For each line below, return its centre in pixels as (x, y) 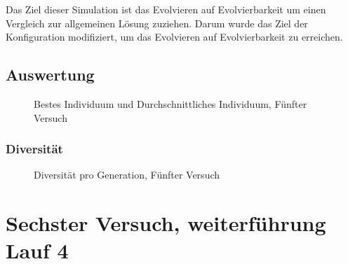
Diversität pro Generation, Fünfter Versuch (127, 175)
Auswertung (50, 75)
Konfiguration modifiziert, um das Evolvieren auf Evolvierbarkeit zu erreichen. (174, 37)
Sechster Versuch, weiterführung (166, 223)
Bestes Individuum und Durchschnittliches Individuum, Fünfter (170, 103)
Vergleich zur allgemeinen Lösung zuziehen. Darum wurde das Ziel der (157, 23)
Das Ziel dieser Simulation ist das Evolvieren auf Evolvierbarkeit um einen (166, 9)
